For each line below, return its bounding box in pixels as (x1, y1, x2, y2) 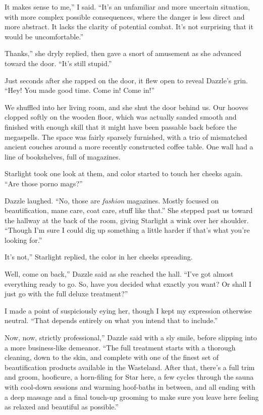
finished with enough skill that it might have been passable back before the (5, 121, 237, 132)
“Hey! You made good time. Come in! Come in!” (5, 85, 155, 95)
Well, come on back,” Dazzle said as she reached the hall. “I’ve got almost (5, 269, 234, 279)
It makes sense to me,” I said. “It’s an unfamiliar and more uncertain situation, (5, 2, 250, 12)
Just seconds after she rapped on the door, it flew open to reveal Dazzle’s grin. (5, 75, 248, 85)
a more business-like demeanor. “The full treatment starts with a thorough (5, 342, 236, 352)
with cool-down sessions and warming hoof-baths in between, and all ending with (5, 382, 255, 392)
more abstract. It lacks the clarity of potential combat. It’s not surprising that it (5, 21, 253, 32)
